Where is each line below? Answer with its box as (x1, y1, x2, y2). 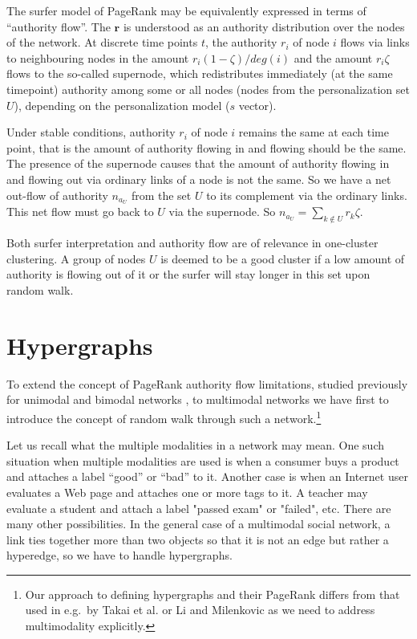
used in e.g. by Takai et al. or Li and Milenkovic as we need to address (25, 601, 375, 618)
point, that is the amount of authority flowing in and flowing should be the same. (6, 139, 407, 156)
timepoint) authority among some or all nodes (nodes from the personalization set (6, 80, 410, 97)
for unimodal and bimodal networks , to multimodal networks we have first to (6, 391, 389, 408)
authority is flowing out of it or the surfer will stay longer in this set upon (6, 266, 370, 283)
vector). (238, 96, 277, 113)
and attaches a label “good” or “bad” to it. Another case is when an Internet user (6, 468, 408, 485)
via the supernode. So (168, 203, 276, 220)
